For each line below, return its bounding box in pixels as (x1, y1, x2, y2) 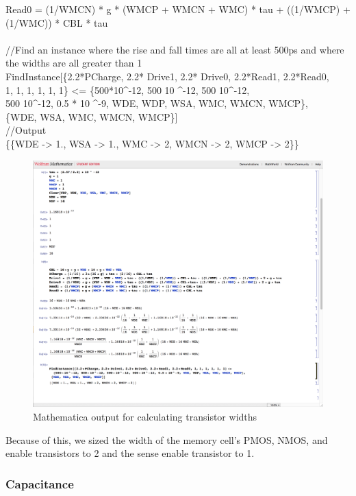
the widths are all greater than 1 (5, 56, 142, 70)
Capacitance (5, 475, 74, 492)
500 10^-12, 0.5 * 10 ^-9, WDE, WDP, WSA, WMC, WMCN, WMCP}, (5, 96, 309, 110)
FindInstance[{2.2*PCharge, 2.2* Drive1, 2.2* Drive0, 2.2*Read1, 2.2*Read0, (5, 69, 329, 83)
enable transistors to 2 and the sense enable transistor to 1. (5, 446, 255, 460)
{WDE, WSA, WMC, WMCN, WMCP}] (5, 109, 178, 123)
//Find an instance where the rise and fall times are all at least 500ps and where (5, 42, 344, 56)
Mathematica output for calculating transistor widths (33, 409, 257, 423)
